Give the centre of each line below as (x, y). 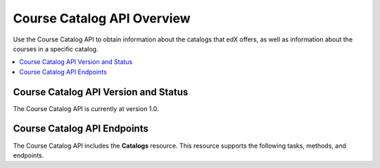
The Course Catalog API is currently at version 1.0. (86, 108)
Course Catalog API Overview (102, 18)
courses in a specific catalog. (56, 49)
